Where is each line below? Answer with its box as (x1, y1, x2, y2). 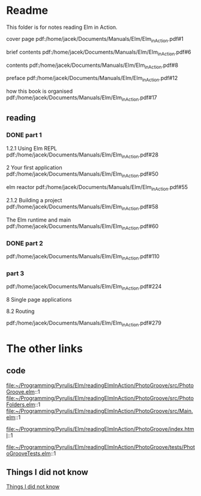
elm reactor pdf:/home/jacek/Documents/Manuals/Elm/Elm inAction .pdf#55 (6, 184, 188, 192)
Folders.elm (6, 401, 35, 408)
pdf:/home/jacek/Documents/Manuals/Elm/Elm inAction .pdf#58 (6, 203, 159, 211)
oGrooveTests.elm (6, 450, 51, 457)
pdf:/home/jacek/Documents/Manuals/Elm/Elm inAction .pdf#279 (6, 319, 162, 328)
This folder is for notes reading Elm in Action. (6, 23, 118, 31)
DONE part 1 (6, 131, 42, 139)
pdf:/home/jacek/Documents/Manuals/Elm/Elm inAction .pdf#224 (6, 282, 162, 291)
